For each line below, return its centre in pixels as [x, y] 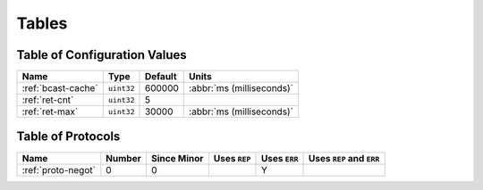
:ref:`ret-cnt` [48, 100]
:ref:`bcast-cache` [60, 88]
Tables [42, 23]
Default [161, 77]
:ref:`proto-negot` [59, 169]
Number [124, 158]
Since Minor [177, 158]
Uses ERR [280, 158]
